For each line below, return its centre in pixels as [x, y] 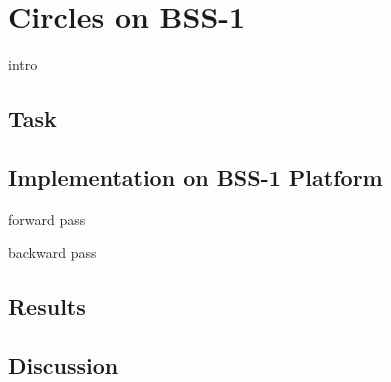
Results [47, 306]
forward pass [47, 218]
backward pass [52, 252]
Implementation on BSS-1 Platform [195, 176]
